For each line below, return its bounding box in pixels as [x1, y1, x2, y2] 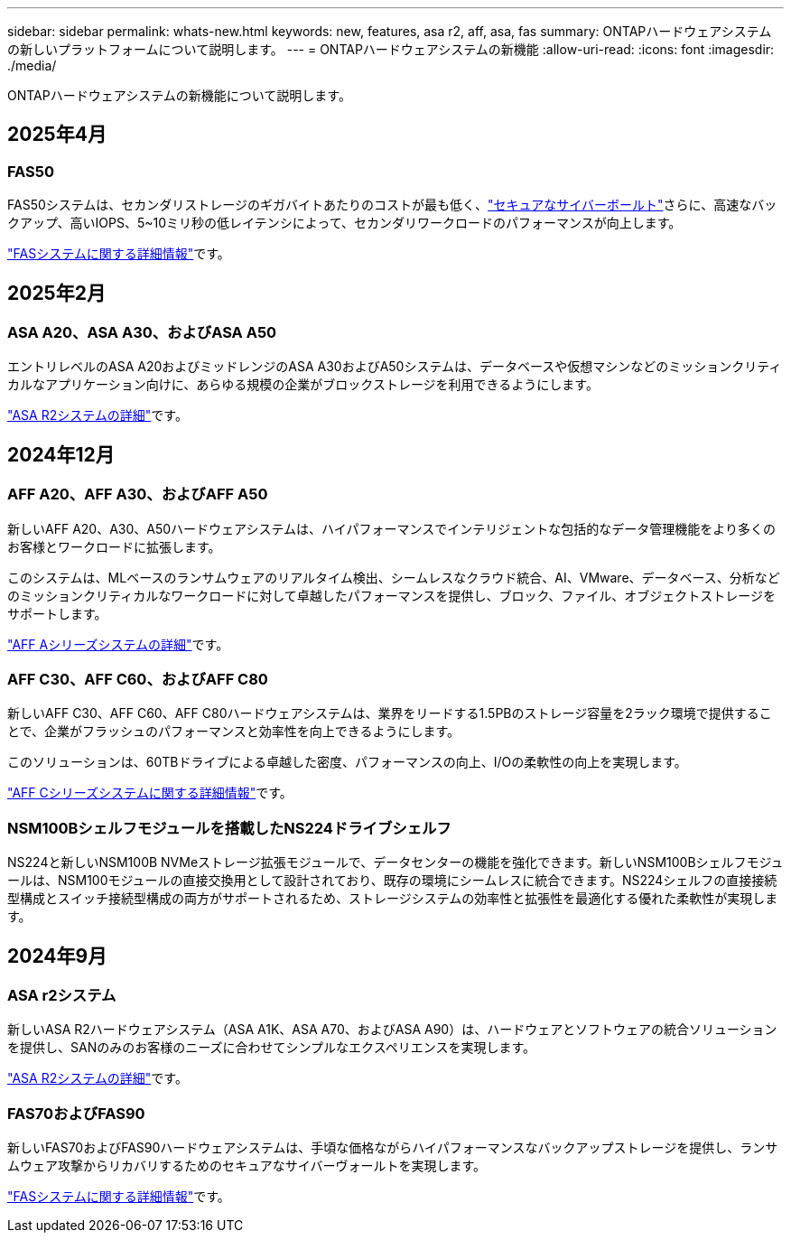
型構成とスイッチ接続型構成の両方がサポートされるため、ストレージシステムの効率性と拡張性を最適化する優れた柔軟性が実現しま [7, 890, 778, 907]
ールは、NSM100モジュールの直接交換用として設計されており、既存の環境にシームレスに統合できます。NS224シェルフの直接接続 [7, 872, 777, 889]
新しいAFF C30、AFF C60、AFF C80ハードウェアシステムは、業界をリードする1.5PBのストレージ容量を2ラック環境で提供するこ [7, 705, 772, 722]
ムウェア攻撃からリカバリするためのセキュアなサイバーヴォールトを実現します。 [7, 1158, 487, 1174]
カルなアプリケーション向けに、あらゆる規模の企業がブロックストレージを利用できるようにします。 [7, 377, 599, 393]
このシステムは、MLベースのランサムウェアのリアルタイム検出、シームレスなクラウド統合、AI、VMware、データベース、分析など [7, 569, 780, 585]
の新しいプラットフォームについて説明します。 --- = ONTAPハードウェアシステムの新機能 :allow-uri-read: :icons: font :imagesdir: [7, 42, 775, 57]
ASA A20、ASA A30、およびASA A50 [7, 323, 277, 342]
